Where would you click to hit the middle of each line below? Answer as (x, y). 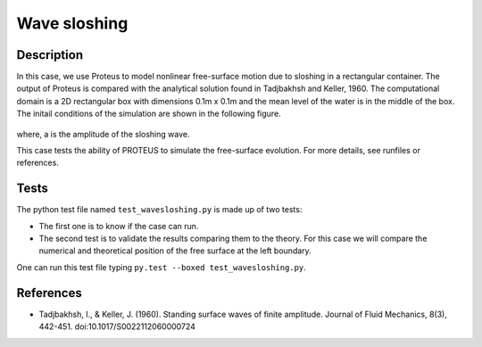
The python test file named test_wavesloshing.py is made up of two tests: (159, 210)
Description (50, 55)
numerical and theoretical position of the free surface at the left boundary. (175, 251)
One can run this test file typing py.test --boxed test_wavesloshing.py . (162, 267)
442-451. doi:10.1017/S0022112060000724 (117, 326)
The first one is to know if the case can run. (119, 226)
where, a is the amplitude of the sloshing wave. (103, 134)
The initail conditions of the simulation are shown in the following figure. (149, 114)
